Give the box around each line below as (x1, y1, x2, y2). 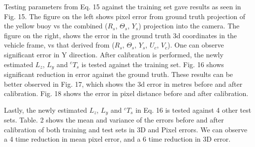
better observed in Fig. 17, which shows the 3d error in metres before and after (4, 78, 243, 89)
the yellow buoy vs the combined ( (4, 21, 108, 31)
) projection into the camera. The (138, 21, 240, 31)
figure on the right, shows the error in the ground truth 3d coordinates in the (4, 30, 237, 40)
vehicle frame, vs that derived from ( (4, 40, 115, 50)
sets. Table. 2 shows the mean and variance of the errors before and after (4, 115, 224, 125)
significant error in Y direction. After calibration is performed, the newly (4, 49, 223, 59)
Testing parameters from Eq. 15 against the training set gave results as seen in (4, 1, 241, 11)
